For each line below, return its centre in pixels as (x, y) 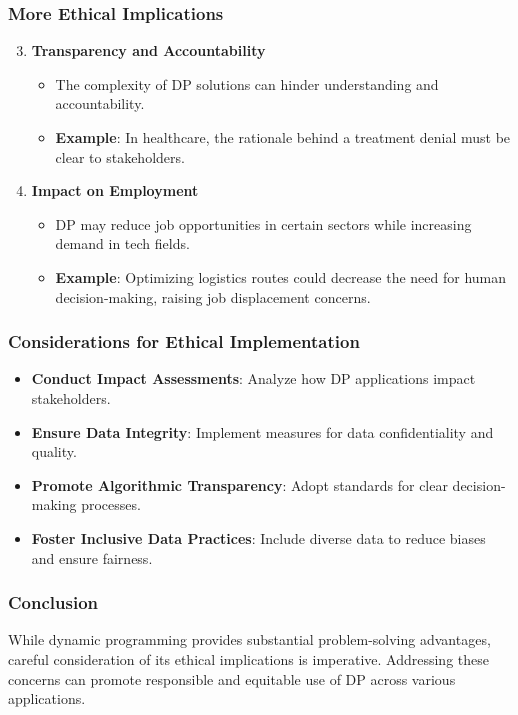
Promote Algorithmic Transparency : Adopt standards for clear (239, 484)
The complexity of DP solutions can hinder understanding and (247, 83)
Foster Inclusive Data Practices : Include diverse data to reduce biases (258, 537)
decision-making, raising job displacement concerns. (213, 296)
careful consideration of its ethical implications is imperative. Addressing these (248, 658)
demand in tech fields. (122, 243)
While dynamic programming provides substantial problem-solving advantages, (249, 639)
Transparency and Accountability (148, 50)
